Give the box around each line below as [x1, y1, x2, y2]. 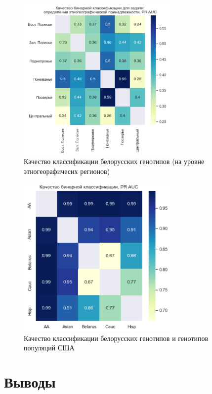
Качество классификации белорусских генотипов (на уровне [24, 156, 205, 167]
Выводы [4, 372, 56, 392]
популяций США [24, 342, 75, 353]
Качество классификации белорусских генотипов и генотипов [24, 333, 209, 343]
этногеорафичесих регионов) [24, 166, 110, 176]
